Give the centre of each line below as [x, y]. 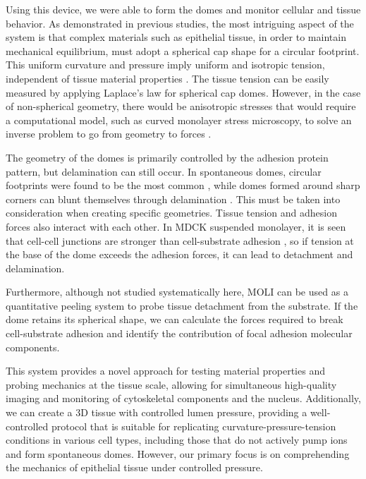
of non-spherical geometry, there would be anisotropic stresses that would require [181, 106]
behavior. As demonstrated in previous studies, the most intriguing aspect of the [180, 23]
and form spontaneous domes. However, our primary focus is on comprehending [178, 453]
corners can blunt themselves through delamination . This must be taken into [173, 199]
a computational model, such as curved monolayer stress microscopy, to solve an [179, 120]
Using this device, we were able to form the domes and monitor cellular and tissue [183, 9]
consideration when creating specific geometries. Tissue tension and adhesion [172, 213]
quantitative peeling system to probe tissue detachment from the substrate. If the [182, 305]
